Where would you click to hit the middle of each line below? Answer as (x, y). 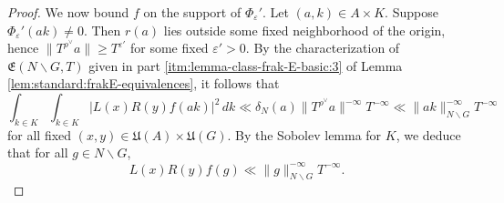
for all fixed (40, 134)
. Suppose (411, 12)
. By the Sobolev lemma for (304, 134)
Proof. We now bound (68, 12)
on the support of (192, 12)
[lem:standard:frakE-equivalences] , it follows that (144, 83)
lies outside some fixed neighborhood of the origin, (304, 30)
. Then (102, 30)
